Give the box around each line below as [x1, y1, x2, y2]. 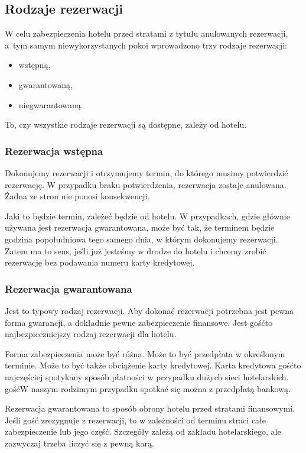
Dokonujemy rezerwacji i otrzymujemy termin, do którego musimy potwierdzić [5, 166, 288, 179]
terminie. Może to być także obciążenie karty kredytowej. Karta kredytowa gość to [5, 359, 301, 371]
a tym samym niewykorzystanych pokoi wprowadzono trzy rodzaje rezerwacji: [5, 38, 287, 51]
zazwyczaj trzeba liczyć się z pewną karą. [5, 436, 154, 449]
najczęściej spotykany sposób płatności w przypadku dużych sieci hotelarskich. [5, 370, 289, 383]
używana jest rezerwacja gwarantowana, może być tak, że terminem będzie [5, 221, 275, 234]
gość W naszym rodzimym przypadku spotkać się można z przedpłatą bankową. [5, 382, 291, 394]
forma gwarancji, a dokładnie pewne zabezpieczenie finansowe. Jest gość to [5, 316, 273, 328]
